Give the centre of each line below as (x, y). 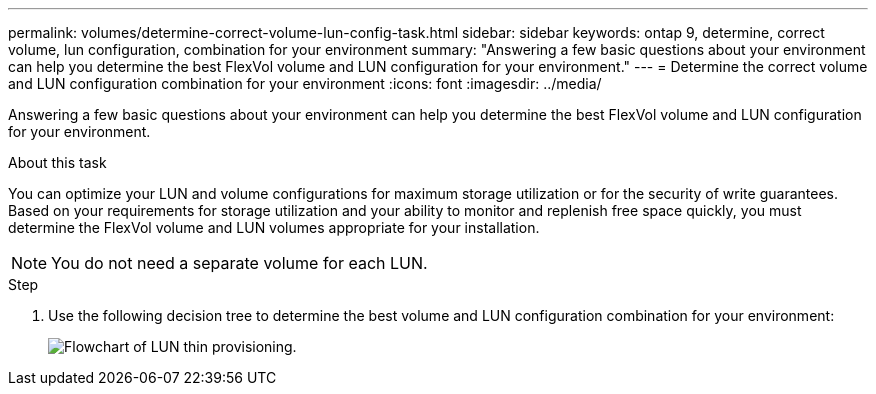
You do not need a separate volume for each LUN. (239, 263)
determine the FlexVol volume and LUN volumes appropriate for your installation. (274, 227)
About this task (57, 162)
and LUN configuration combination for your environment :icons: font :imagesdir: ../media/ (305, 83)
